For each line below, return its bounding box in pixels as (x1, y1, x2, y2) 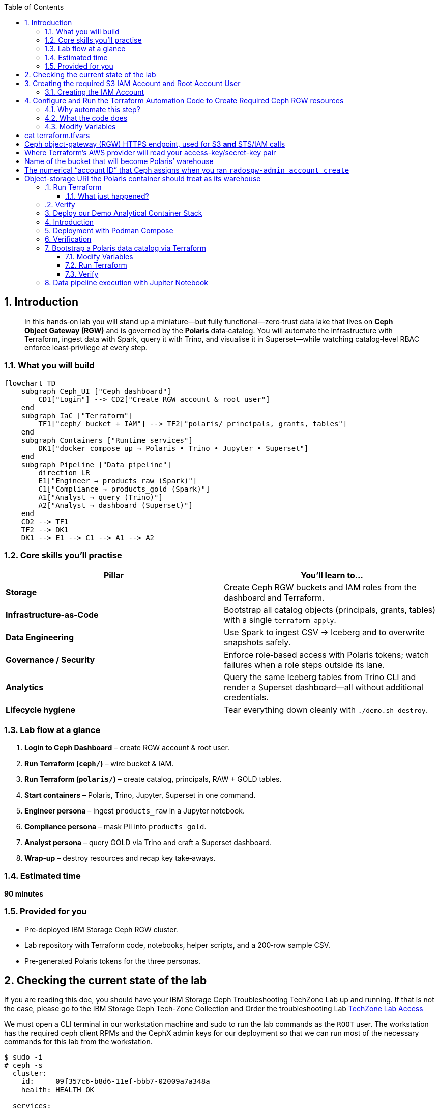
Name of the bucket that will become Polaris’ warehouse (24, 157, 214, 166)
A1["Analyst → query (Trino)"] (38, 493, 163, 501)
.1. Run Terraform (45, 183, 102, 192)
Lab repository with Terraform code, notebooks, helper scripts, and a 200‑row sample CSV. (24, 940, 331, 950)
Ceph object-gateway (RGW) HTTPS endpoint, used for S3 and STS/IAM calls (24, 140, 285, 148)
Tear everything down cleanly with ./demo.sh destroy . (224, 704, 428, 715)
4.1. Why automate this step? (45, 105, 140, 114)
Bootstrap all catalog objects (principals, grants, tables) (224, 605, 436, 615)
